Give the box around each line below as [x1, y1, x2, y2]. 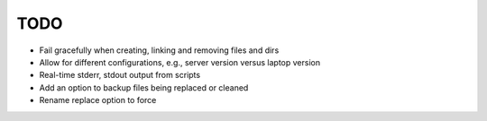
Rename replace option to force [39, 95, 157, 106]
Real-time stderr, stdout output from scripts [39, 70, 201, 81]
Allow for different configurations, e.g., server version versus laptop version [39, 56, 320, 67]
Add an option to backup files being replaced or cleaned [39, 82, 249, 93]
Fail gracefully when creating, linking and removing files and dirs [39, 45, 280, 56]
